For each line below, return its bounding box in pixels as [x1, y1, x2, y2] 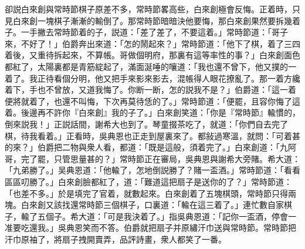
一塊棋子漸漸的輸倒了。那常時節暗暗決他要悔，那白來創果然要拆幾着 [37, 14, 300, 26]
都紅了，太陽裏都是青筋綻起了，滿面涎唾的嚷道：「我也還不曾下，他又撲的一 [5, 60, 296, 72]
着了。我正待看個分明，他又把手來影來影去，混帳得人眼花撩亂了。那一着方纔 [5, 72, 300, 84]
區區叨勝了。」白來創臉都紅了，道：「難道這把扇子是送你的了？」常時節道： [5, 175, 292, 187]
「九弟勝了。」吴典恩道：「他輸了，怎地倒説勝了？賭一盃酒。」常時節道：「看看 [5, 164, 300, 176]
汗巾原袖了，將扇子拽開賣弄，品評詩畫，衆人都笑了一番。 [5, 233, 226, 245]
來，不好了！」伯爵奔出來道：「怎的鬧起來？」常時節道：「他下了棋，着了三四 [5, 37, 300, 49]
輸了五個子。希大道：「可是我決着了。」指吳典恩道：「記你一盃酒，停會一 [21, 210, 296, 222]
